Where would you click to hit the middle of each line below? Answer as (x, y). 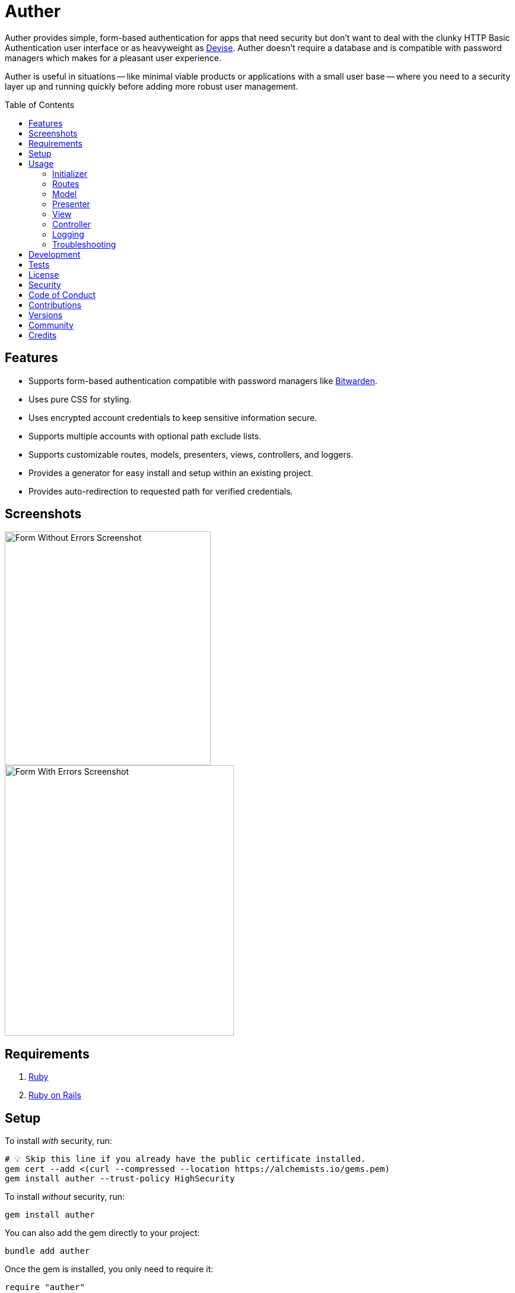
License (44, 274)
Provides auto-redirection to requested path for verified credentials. (161, 491)
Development (55, 254)
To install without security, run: (65, 1197)
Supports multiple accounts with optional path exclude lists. (145, 436)
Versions (46, 315)
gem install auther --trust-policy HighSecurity (120, 1179)
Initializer (70, 173)
